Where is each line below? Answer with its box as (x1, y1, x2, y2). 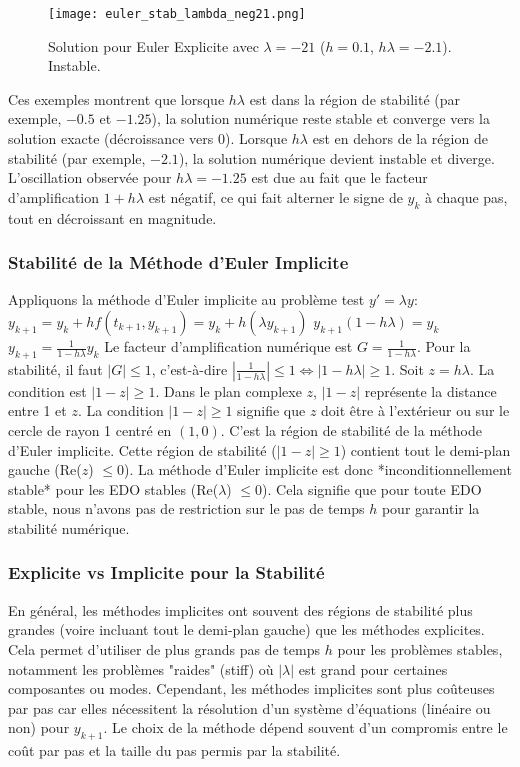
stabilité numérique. (8, 517, 130, 538)
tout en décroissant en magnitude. (8, 207, 217, 228)
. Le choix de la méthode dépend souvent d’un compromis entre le (103, 717, 508, 738)
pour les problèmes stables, (337, 638, 503, 659)
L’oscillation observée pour (8, 167, 172, 188)
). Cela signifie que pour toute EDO (262, 478, 482, 499)
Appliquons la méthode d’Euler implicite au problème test (8, 289, 365, 310)
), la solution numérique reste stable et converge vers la (151, 108, 490, 129)
